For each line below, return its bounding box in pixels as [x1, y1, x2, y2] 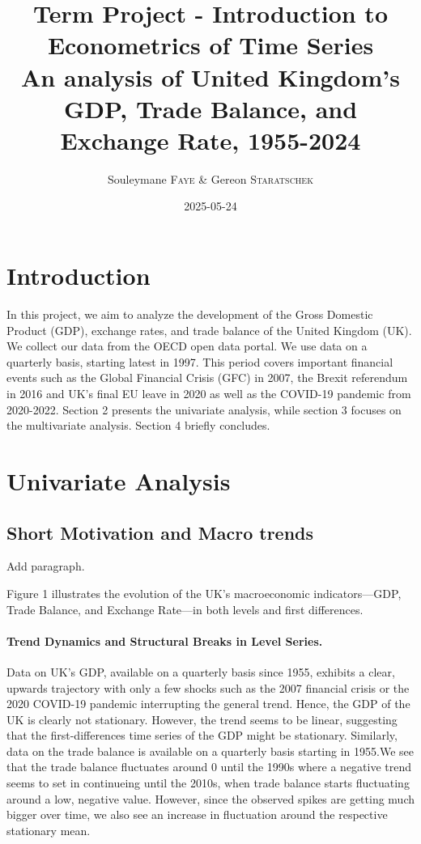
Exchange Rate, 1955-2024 [60, 123, 361, 156]
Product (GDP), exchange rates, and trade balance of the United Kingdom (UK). [6, 321, 412, 338]
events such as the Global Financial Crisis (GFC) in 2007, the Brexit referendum [6, 369, 408, 386]
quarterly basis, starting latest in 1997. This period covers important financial [6, 353, 393, 370]
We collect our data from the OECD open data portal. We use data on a [6, 337, 368, 354]
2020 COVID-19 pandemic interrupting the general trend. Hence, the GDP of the [6, 695, 410, 712]
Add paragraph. [6, 558, 85, 575]
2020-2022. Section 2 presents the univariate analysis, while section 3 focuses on [6, 401, 402, 418]
